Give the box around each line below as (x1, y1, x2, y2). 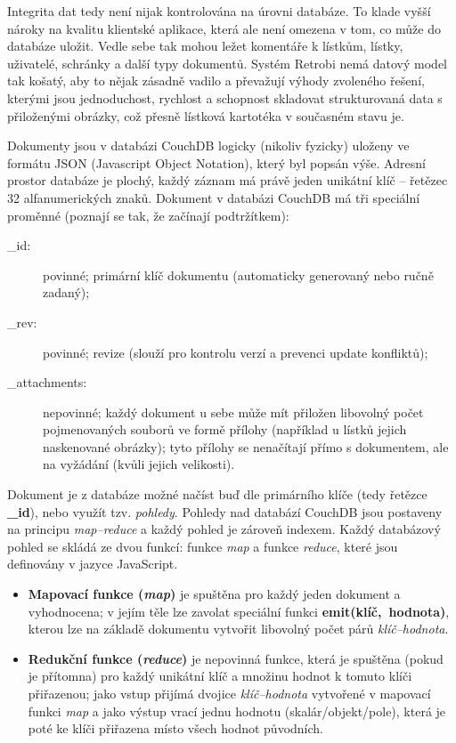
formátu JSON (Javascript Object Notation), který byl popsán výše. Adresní (7, 153, 426, 172)
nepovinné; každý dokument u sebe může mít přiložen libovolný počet (43, 402, 424, 421)
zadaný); (43, 283, 90, 302)
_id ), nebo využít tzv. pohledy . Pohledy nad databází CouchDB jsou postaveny (7, 502, 443, 521)
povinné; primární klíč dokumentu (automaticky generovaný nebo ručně (43, 265, 434, 284)
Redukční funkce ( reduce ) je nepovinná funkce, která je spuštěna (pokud (28, 649, 444, 667)
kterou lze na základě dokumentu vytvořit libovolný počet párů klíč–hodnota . (28, 619, 449, 638)
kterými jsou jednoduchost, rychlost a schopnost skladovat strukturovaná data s (7, 88, 443, 107)
